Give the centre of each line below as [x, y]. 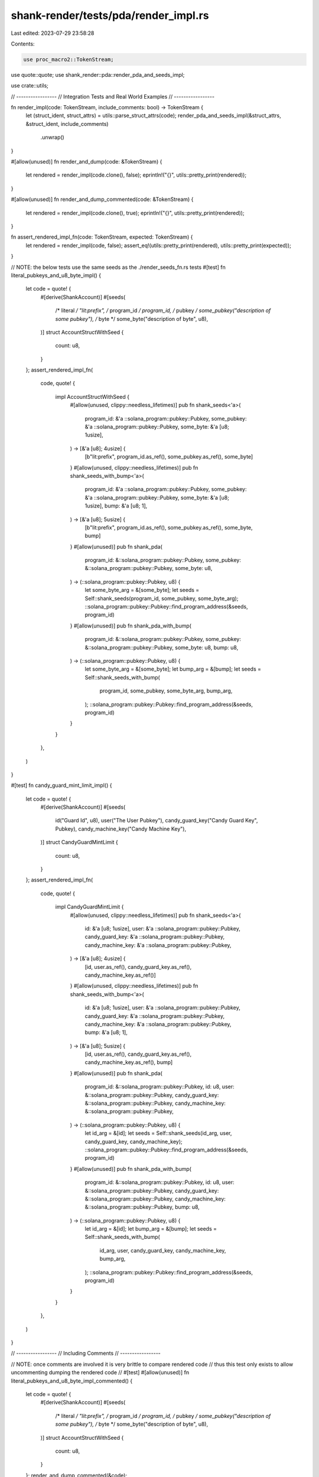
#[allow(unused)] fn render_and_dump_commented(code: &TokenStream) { [102, 199]
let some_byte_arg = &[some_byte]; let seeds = [142, 590]
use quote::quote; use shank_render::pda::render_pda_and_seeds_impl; [98, 74]
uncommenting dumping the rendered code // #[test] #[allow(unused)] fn [100, 1372]
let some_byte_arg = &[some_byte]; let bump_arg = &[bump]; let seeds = [173, 669]
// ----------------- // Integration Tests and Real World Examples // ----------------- [113, 96]
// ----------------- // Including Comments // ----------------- [86, 1354]
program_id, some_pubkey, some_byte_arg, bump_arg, [166, 691]
